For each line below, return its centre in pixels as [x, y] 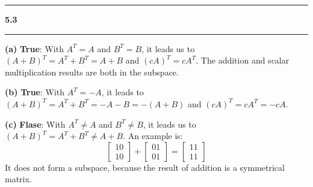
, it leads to [122, 92]
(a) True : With [34, 48]
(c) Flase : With [35, 124]
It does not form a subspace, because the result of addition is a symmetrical [145, 167]
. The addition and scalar [243, 60]
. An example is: [153, 136]
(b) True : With [35, 92]
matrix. [18, 179]
